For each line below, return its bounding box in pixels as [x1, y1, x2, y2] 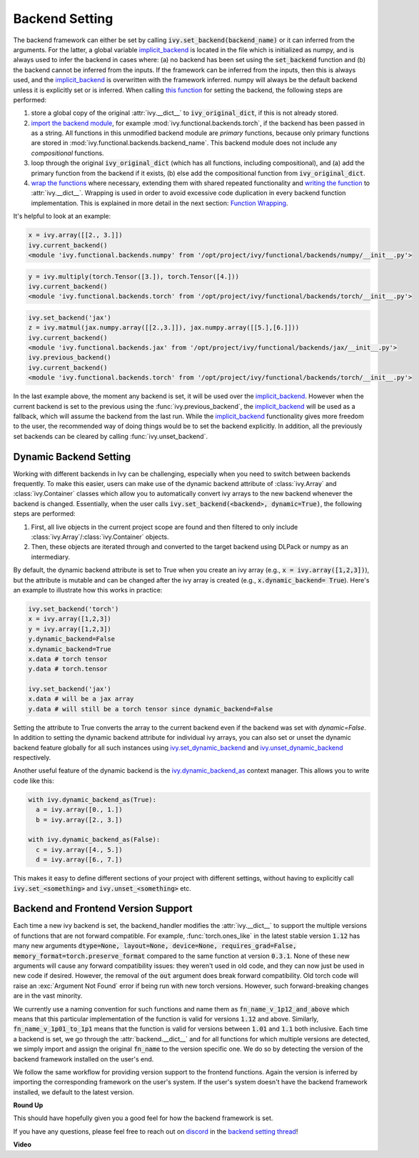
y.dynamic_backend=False [28, 635, 116, 643]
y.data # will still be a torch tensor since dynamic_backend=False [28, 705, 273, 713]
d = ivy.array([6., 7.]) [36, 856, 123, 864]
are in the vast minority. [13, 991, 83, 1000]
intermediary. [31, 553, 71, 561]
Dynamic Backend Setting [13, 450, 131, 462]
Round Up [13, 1101, 44, 1109]
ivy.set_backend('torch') [28, 605, 119, 613]
